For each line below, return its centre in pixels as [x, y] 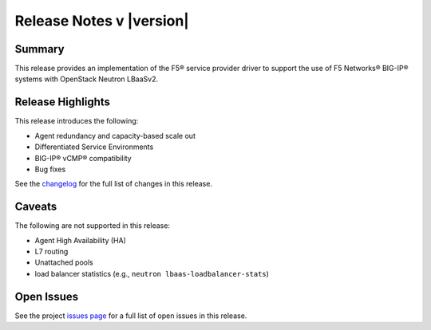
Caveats [36, 207]
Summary [40, 49]
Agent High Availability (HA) [81, 240]
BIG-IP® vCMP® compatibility [83, 158]
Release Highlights [63, 102]
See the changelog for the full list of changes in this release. [114, 184]
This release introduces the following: [77, 121]
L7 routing [51, 251]
